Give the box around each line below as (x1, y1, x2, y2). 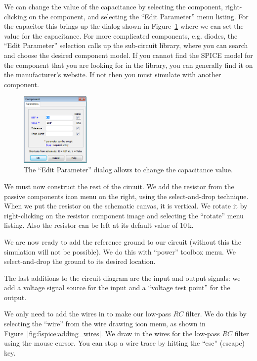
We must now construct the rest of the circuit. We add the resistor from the (4, 181, 234, 191)
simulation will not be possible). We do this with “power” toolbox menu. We (4, 246, 236, 257)
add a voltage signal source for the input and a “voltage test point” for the (4, 282, 230, 293)
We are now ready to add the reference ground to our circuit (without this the (4, 236, 241, 247)
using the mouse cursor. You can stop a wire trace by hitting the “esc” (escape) (4, 338, 245, 348)
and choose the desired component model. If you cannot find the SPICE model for (4, 50, 253, 60)
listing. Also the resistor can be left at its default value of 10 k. (4, 220, 194, 230)
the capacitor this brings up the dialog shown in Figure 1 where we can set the (4, 21, 244, 31)
